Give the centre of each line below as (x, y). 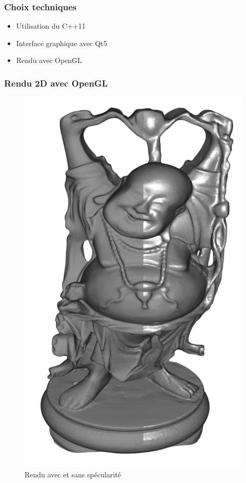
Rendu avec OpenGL (49, 60)
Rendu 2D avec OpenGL (56, 83)
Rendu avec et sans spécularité (73, 475)
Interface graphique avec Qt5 (61, 43)
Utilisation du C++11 (51, 26)
